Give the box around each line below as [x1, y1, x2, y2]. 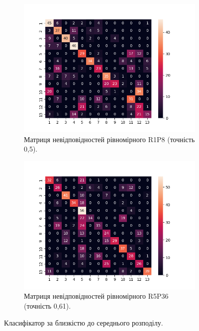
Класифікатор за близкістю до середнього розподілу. [4, 317, 163, 328]
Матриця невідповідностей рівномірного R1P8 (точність [24, 134, 195, 144]
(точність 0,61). [24, 300, 71, 311]
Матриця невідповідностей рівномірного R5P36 [24, 291, 169, 301]
